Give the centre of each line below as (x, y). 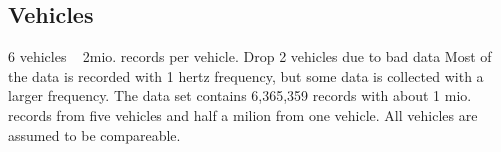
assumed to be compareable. (94, 134)
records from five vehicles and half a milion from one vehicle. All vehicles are (243, 114)
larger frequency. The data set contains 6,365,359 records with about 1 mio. (240, 95)
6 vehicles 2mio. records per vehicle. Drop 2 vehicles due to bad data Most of (250, 56)
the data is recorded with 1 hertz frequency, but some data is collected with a (246, 75)
